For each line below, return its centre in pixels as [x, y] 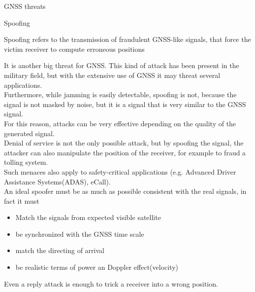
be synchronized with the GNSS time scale [80, 234]
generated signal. [29, 133]
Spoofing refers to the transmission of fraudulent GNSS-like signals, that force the [127, 39]
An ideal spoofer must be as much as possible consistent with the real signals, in [125, 191]
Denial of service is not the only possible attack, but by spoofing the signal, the [124, 143]
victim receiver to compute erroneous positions [74, 49]
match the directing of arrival [60, 250]
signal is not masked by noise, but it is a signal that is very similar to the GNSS [125, 104]
